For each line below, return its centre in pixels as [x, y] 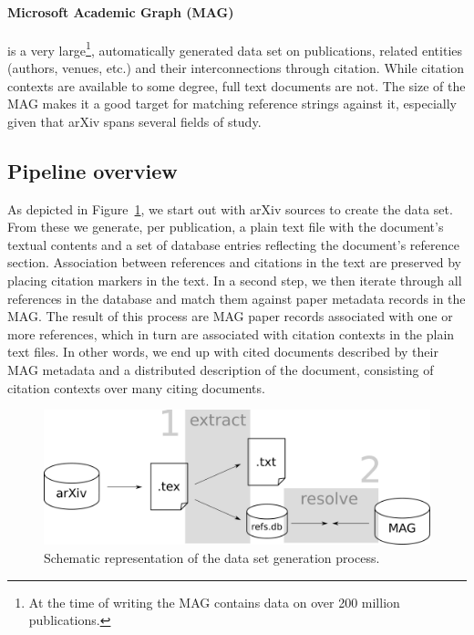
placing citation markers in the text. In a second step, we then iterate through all [235, 280]
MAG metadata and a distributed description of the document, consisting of [221, 369]
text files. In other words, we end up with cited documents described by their [223, 352]
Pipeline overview [93, 170]
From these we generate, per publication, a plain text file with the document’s [226, 227]
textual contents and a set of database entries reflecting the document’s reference [233, 244]
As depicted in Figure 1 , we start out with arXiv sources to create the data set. [230, 208]
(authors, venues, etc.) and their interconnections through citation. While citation [236, 68]
